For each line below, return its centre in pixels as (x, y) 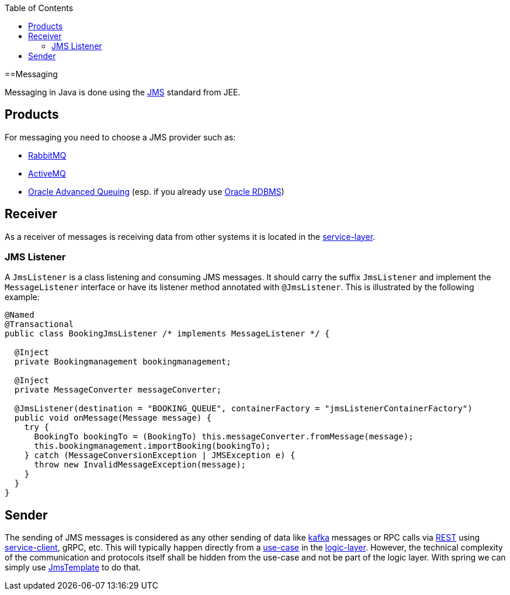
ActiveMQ (47, 173)
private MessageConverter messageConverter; (118, 390)
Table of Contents (39, 8)
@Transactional (39, 324)
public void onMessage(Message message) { (113, 418)
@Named (20, 315)
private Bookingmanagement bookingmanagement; (123, 362)
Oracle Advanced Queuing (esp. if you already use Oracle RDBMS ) (156, 191)
